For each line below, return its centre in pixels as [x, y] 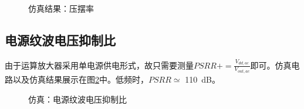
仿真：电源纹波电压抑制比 [77, 99]
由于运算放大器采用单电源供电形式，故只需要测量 [99, 65]
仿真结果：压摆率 [61, 8]
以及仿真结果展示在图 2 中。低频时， [80, 79]
